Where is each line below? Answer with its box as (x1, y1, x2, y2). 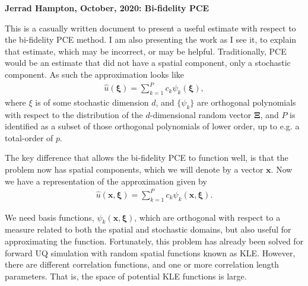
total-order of (5, 131, 53, 144)
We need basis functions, (5, 211, 94, 223)
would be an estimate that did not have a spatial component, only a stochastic (5, 56, 291, 69)
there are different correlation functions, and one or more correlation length (5, 258, 280, 271)
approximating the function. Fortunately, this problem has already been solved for (5, 234, 304, 247)
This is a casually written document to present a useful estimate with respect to (5, 21, 296, 34)
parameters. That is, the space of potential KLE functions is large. (5, 269, 247, 282)
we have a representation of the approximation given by (5, 174, 207, 187)
